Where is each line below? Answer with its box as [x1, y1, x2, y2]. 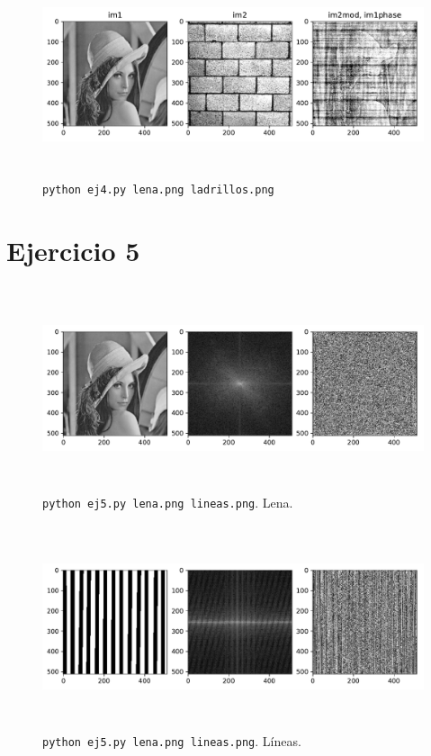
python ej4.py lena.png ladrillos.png [42, 184, 274, 197]
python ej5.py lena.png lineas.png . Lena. [42, 492, 293, 511]
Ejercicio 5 [6, 232, 140, 269]
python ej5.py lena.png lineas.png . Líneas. [42, 731, 301, 750]
